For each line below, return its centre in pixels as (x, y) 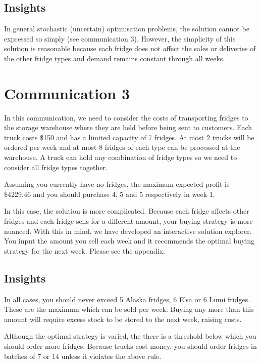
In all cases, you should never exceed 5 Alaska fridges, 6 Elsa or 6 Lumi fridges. (127, 299)
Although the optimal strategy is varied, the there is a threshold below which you (130, 336)
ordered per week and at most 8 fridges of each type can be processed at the (122, 147)
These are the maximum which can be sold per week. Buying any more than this (129, 309)
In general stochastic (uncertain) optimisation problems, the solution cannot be (127, 29)
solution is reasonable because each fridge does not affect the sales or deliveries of (130, 48)
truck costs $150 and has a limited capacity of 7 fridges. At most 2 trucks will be (129, 137)
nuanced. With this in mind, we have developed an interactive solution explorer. (128, 231)
